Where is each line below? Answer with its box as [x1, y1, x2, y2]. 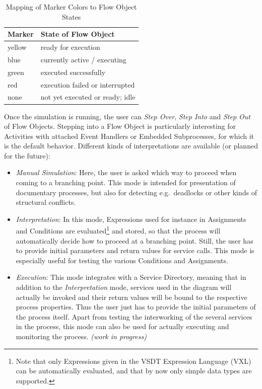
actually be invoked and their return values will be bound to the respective [16, 291, 247, 302]
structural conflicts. [16, 197, 76, 207]
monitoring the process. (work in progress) [16, 331, 147, 342]
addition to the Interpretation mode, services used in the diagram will [16, 282, 232, 292]
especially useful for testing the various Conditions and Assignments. [16, 255, 228, 265]
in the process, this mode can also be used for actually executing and [16, 321, 229, 332]
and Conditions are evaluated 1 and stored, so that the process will [16, 224, 221, 236]
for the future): [4, 150, 50, 161]
